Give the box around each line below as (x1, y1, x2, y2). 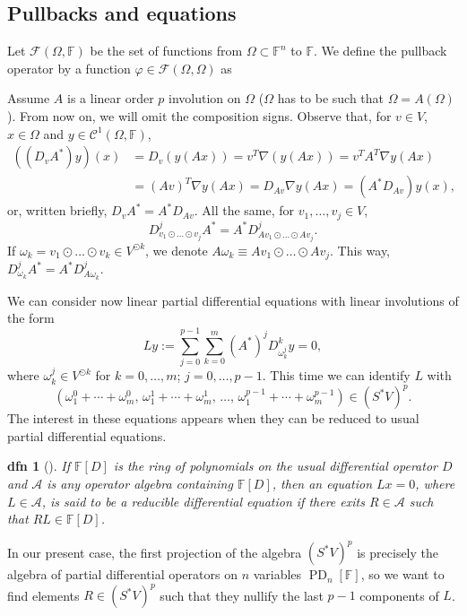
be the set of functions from (90, 41, 243, 60)
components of (359, 586, 439, 604)
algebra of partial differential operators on (7, 565, 238, 584)
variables (253, 565, 302, 584)
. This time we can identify (262, 366, 411, 385)
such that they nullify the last (160, 586, 324, 604)
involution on (169, 89, 241, 108)
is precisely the (357, 542, 439, 561)
